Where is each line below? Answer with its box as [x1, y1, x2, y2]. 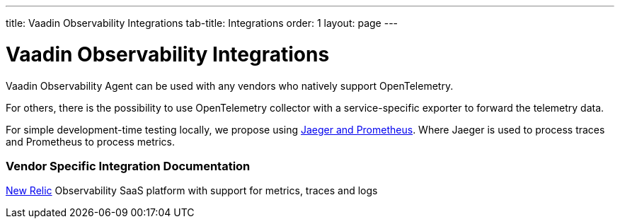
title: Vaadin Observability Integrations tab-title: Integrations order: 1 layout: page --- [6, 17, 398, 29]
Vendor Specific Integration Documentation [6, 158, 251, 173]
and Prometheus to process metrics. [6, 135, 175, 148]
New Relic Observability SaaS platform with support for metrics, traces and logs [6, 184, 378, 197]
